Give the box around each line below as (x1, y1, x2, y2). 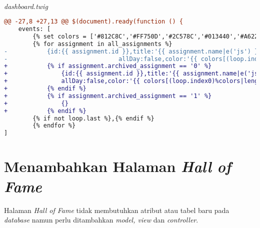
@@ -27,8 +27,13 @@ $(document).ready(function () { (4, 18, 183, 25)
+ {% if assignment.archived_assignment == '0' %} (4, 62, 212, 70)
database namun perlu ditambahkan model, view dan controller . (4, 214, 198, 225)
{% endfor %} (32, 122, 76, 129)
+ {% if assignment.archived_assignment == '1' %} (4, 92, 212, 99)
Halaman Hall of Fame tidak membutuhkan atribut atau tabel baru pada (4, 204, 229, 215)
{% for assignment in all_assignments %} (32, 40, 172, 47)
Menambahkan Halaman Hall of (4, 156, 231, 177)
